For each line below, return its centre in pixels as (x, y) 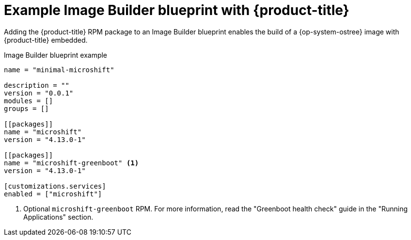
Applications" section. (58, 217)
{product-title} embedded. (46, 40)
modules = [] (29, 101)
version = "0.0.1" (39, 93)
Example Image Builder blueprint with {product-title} (177, 10)
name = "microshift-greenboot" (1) (71, 163)
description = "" (37, 85)
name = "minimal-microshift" (59, 70)
